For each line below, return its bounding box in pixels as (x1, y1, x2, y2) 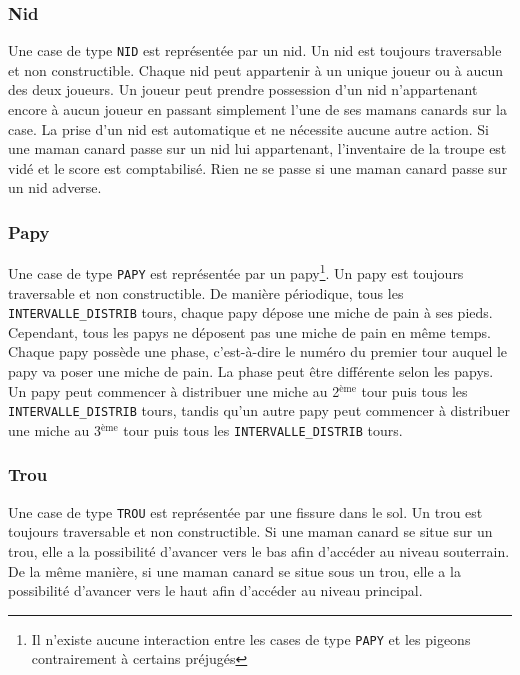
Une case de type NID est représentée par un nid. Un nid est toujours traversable (8, 40, 502, 61)
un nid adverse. (8, 177, 102, 198)
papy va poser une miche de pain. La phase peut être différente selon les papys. (8, 361, 494, 381)
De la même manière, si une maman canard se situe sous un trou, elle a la (8, 560, 461, 581)
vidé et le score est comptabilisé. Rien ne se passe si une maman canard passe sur (8, 157, 508, 178)
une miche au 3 (8, 419, 101, 440)
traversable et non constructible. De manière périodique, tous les (8, 282, 404, 303)
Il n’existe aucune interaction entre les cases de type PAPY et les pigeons (31, 628, 471, 649)
